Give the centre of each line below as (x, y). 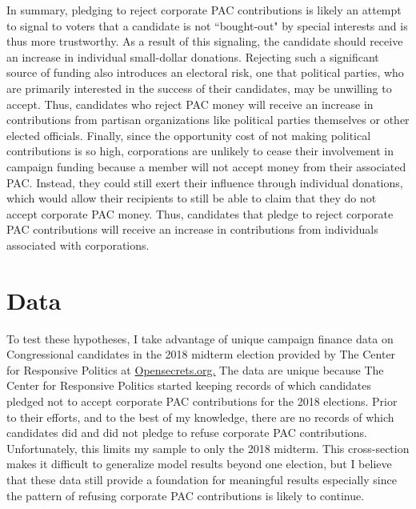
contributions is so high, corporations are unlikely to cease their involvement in (200, 151)
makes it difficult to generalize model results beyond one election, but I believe (199, 464)
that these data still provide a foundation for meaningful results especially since (202, 479)
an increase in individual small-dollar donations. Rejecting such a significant (193, 56)
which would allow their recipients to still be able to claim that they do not (192, 198)
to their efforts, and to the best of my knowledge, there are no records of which (200, 417)
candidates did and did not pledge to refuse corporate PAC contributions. (187, 433)
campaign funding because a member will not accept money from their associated (206, 166)
